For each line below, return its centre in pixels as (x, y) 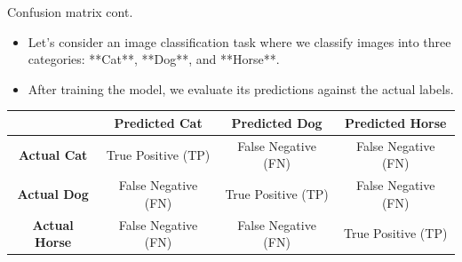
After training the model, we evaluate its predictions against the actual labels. (241, 88)
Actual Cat (53, 154)
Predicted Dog (277, 122)
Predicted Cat (158, 122)
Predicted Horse (395, 122)
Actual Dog (53, 193)
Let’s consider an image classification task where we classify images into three (239, 41)
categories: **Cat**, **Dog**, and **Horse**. (154, 59)
